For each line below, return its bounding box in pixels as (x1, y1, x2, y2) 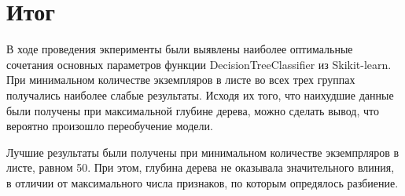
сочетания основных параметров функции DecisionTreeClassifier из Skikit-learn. (6, 56, 392, 72)
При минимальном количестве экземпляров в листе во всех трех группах (6, 71, 355, 88)
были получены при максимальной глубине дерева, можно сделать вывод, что (6, 102, 379, 118)
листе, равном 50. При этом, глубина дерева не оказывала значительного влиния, (6, 159, 395, 176)
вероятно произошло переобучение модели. (6, 118, 213, 134)
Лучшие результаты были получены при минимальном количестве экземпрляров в (6, 143, 399, 160)
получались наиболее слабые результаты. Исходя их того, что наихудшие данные (6, 86, 394, 103)
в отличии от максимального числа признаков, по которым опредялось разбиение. (6, 174, 399, 191)
